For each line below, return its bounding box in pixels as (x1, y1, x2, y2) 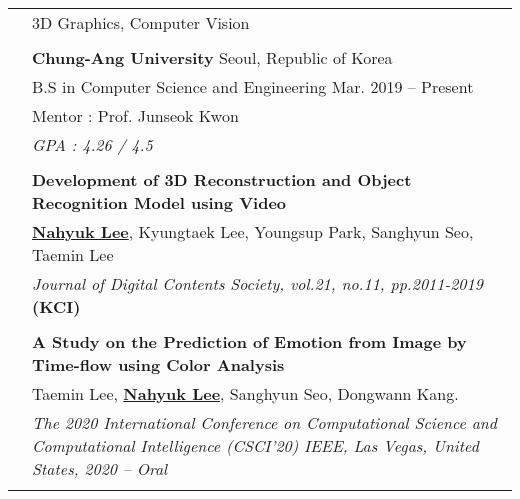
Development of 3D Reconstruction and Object (32, 168, 412, 191)
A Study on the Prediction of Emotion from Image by (32, 330, 467, 353)
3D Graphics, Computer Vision (32, 11, 250, 34)
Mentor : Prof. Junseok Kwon (32, 104, 239, 127)
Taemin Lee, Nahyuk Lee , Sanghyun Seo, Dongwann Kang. (32, 382, 459, 405)
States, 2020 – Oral (32, 457, 168, 480)
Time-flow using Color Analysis (32, 353, 285, 376)
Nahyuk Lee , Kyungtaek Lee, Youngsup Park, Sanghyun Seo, (32, 220, 474, 243)
